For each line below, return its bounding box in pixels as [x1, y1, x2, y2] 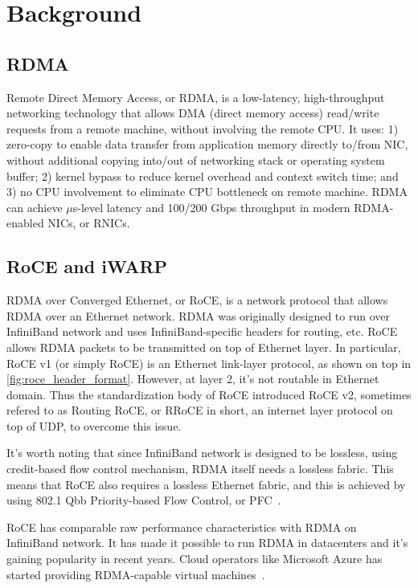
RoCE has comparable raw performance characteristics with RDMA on [6, 518, 357, 535]
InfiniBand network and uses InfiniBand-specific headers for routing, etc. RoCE [6, 323, 398, 340]
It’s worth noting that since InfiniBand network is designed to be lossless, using [6, 444, 398, 461]
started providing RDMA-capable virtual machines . [6, 566, 265, 582]
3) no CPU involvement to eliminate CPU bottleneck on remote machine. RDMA [6, 183, 408, 200]
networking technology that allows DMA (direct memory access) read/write [6, 104, 379, 121]
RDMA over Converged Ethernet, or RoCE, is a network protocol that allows [6, 292, 388, 308]
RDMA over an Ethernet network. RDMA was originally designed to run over [6, 307, 390, 324]
